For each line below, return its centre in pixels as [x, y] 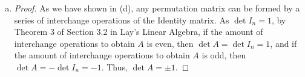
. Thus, [114, 66]
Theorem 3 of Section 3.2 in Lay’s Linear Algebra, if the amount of [139, 32]
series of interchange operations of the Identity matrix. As [122, 20]
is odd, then [224, 55]
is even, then [170, 43]
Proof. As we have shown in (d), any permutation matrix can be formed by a [157, 8]
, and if [284, 43]
